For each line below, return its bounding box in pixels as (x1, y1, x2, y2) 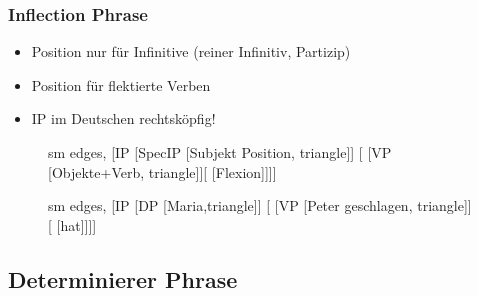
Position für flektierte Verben (31, 74, 211, 95)
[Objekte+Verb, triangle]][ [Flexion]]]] (48, 161, 277, 182)
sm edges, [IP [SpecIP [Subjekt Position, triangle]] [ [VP (48, 142, 392, 162)
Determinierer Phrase (8, 263, 238, 294)
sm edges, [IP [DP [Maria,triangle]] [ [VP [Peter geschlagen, (48, 195, 413, 216)
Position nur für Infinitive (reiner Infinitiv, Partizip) (31, 41, 351, 62)
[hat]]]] (56, 214, 97, 235)
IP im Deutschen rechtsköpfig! (31, 108, 216, 129)
